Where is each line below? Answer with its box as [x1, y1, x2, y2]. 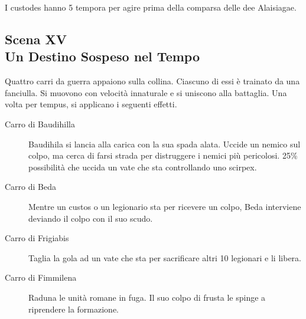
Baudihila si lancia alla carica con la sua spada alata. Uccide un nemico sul [28, 137, 301, 150]
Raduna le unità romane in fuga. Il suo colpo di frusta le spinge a [28, 291, 266, 303]
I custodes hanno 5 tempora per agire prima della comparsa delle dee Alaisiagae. [5, 1, 297, 13]
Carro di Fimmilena [5, 271, 77, 284]
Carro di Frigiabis [5, 232, 69, 244]
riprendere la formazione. [28, 302, 119, 315]
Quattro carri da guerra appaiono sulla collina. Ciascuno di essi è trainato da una [5, 75, 300, 87]
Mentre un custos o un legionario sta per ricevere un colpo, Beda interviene [28, 200, 301, 212]
